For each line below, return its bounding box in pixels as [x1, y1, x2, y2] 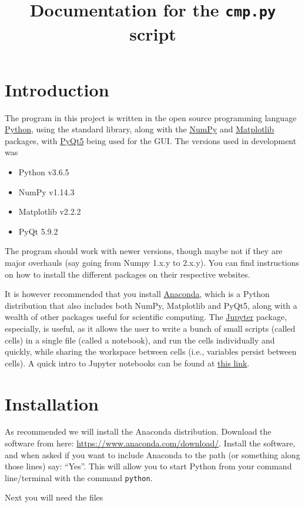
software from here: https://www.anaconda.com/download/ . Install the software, [5, 437, 296, 449]
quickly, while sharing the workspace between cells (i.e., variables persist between [5, 345, 297, 358]
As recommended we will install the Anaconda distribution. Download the [5, 425, 272, 438]
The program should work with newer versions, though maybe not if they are [5, 245, 283, 257]
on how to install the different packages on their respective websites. [5, 268, 250, 280]
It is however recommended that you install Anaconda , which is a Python [5, 288, 270, 300]
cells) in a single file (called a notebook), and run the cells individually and [5, 333, 275, 346]
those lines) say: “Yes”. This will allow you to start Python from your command [5, 460, 292, 472]
